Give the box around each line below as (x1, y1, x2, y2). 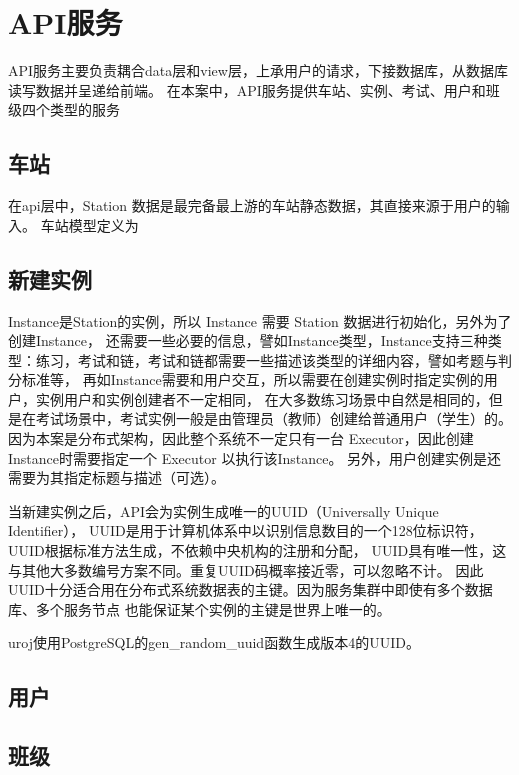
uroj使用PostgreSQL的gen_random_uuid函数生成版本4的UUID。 (8, 632, 420, 653)
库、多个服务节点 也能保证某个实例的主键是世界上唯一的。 (8, 598, 391, 619)
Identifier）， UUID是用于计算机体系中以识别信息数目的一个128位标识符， (8, 520, 483, 541)
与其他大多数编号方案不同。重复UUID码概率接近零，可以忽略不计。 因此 (8, 559, 484, 580)
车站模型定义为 (40, 214, 139, 235)
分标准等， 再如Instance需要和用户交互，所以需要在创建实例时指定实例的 (8, 369, 484, 390)
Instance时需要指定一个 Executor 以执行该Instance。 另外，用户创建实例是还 (8, 447, 502, 468)
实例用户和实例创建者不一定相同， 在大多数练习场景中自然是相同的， (35, 388, 489, 409)
